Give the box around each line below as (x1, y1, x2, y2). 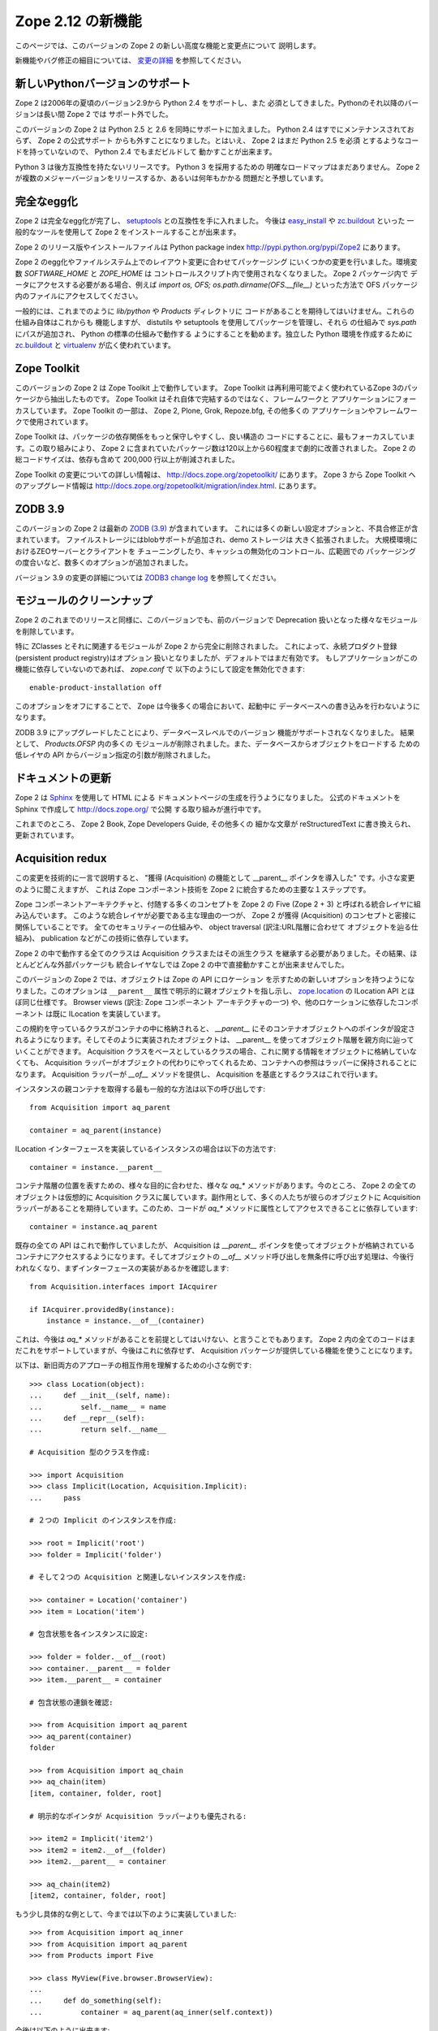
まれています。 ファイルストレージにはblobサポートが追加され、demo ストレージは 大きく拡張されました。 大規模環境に (15, 535, 418, 544)
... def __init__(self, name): (29, 1391, 171, 1401)
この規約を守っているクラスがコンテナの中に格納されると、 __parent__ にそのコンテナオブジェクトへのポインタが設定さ (15, 1024, 415, 1033)
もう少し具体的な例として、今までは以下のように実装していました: (15, 1909, 237, 1919)
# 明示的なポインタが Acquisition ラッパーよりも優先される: (29, 1812, 247, 1821)
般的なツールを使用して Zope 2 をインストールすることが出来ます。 (15, 227, 241, 237)
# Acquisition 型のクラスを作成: (29, 1448, 151, 1457)
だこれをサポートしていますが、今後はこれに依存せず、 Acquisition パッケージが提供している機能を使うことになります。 (15, 1345, 417, 1355)
